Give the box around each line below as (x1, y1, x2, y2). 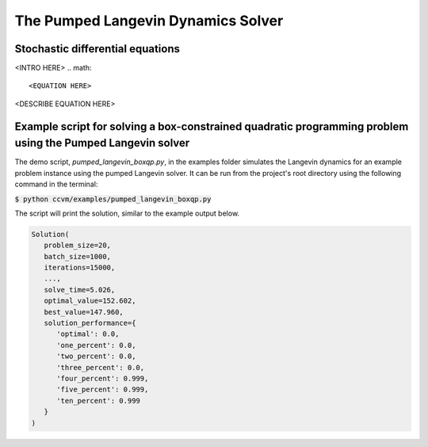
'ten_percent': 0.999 (56, 396, 140, 405)
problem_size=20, (44, 241, 111, 250)
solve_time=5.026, (44, 285, 116, 294)
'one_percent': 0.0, (56, 341, 136, 350)
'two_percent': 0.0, (56, 352, 136, 361)
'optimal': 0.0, (56, 330, 120, 338)
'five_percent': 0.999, (56, 385, 149, 394)
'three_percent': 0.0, (56, 363, 145, 372)
